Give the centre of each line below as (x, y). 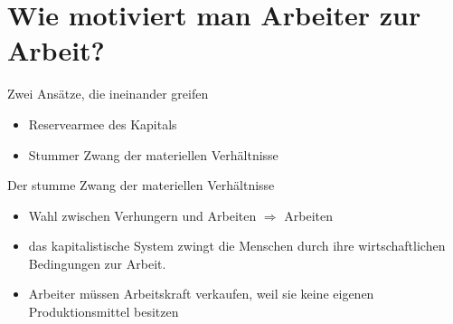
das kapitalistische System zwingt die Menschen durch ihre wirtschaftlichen (237, 246)
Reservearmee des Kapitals (103, 124)
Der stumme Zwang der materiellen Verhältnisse (141, 185)
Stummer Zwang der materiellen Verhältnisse (153, 154)
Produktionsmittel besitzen (104, 312)
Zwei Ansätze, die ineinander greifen (108, 94)
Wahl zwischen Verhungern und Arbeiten (142, 215)
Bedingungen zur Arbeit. (97, 263)
